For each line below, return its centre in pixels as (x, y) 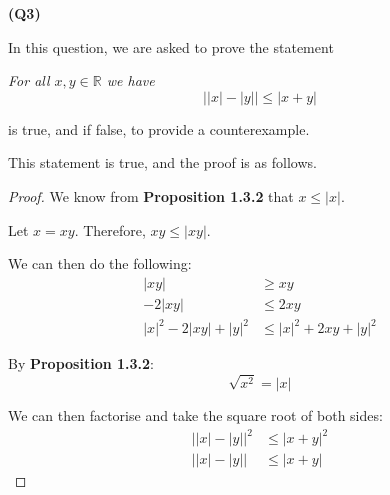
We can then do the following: (100, 263)
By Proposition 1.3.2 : (81, 363)
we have (130, 80)
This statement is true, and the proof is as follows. (162, 162)
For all (29, 80)
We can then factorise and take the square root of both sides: (195, 415)
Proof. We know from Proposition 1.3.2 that (151, 195)
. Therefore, (110, 229)
